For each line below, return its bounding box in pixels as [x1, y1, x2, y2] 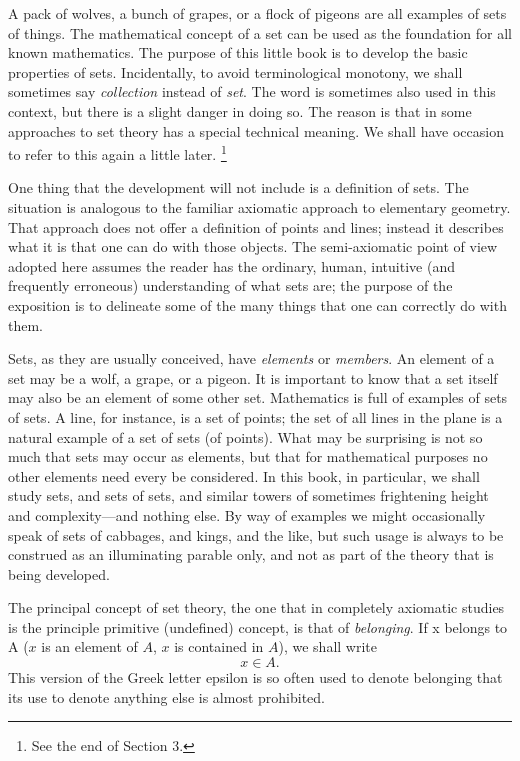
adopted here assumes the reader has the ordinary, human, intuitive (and [8, 255, 455, 276]
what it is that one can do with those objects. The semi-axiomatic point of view [8, 236, 498, 257]
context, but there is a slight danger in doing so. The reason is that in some [8, 100, 472, 121]
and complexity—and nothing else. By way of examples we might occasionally [8, 504, 486, 525]
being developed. [8, 563, 110, 584]
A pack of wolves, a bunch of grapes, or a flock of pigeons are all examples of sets [8, 3, 507, 23]
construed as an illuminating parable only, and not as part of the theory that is [8, 544, 494, 565]
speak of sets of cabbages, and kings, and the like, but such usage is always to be [8, 524, 504, 545]
